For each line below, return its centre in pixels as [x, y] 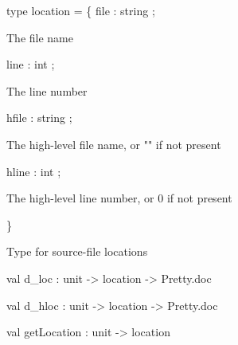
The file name [40, 37]
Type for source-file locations [77, 251]
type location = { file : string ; [81, 10]
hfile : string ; [39, 118]
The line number [47, 90]
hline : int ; [34, 171]
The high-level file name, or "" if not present [114, 144]
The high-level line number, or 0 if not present [119, 198]
